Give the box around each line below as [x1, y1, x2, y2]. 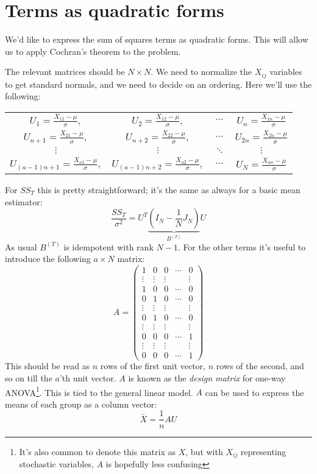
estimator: [5, 195, 43, 208]
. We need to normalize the [151, 65, 252, 78]
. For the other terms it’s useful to [177, 240, 306, 253]
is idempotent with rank [63, 240, 154, 253]
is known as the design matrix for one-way [128, 372, 286, 384]
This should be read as [5, 359, 90, 372]
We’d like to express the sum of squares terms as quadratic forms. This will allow [5, 33, 308, 46]
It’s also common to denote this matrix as [19, 445, 176, 458]
